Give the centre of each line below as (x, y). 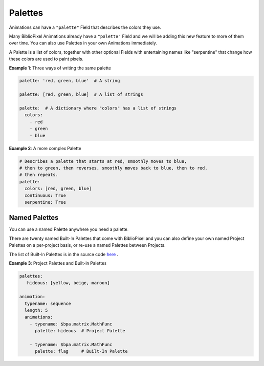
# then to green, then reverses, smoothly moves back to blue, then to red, (113, 168)
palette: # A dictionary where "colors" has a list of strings (98, 108)
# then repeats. (39, 175)
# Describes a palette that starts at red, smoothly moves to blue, (103, 161)
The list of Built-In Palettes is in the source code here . (64, 254)
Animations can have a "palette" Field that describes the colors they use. (85, 27)
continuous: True (45, 195)
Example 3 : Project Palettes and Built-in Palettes (58, 263)
